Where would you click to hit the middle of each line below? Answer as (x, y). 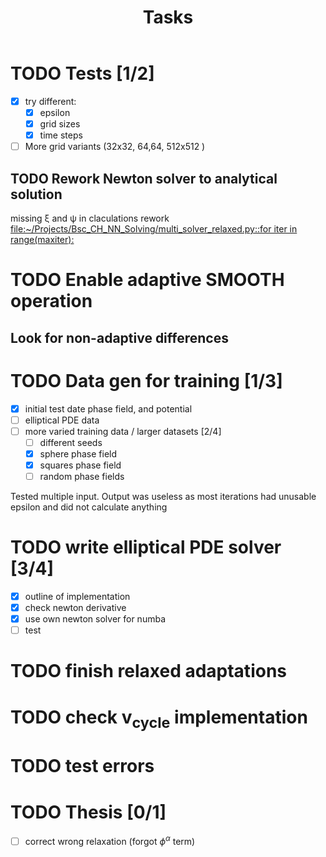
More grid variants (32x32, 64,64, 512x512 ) (115, 147)
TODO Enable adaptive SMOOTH (147, 280)
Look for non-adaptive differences (119, 337)
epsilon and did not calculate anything (89, 507)
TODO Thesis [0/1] (88, 812)
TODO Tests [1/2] (82, 73)
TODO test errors (82, 766)
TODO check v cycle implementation (159, 719)
